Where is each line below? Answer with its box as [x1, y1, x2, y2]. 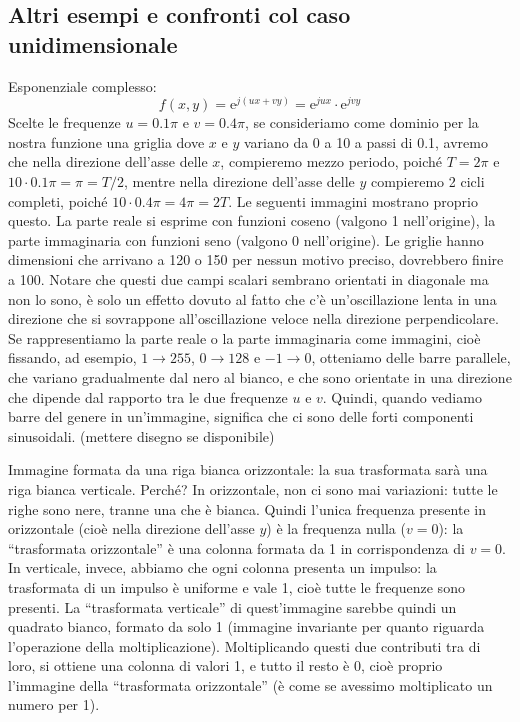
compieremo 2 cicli [370, 171, 485, 192]
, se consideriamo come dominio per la [244, 112, 479, 133]
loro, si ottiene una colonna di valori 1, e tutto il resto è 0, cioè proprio [8, 655, 443, 676]
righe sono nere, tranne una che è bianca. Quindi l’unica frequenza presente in [8, 498, 486, 519]
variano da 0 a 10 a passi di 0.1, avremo [243, 131, 488, 152]
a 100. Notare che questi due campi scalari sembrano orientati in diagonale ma [8, 269, 489, 290]
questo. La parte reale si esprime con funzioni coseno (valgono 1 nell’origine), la [8, 210, 496, 231]
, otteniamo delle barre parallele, [311, 347, 511, 368]
